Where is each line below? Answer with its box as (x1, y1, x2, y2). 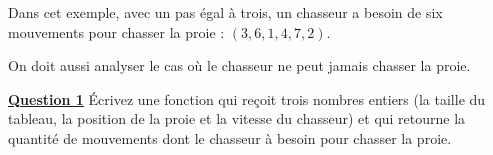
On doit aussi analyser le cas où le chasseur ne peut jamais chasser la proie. (8, 55, 471, 76)
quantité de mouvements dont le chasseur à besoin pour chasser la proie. (8, 127, 452, 148)
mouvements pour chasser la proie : (8, 21, 225, 42)
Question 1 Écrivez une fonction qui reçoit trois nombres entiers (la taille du (8, 88, 486, 109)
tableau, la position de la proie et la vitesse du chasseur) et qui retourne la (8, 108, 466, 129)
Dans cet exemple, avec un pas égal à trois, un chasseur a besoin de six (8, 2, 443, 22)
